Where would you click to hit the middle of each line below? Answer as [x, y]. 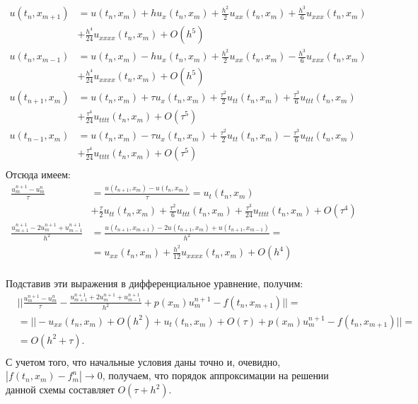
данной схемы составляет [60, 389]
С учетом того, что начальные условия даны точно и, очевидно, [143, 361]
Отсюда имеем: [38, 174]
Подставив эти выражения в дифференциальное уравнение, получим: [155, 283]
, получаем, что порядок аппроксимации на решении [215, 375]
